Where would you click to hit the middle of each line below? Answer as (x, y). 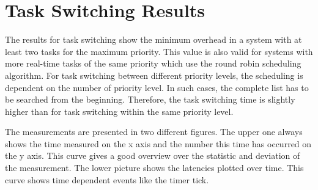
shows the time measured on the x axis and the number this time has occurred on (158, 143)
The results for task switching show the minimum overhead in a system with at (153, 39)
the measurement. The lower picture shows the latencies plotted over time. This (154, 168)
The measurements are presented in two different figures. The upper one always (154, 132)
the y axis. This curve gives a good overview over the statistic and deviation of (153, 155)
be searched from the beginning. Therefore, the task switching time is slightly (150, 99)
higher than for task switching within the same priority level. (119, 111)
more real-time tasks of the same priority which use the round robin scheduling (153, 63)
